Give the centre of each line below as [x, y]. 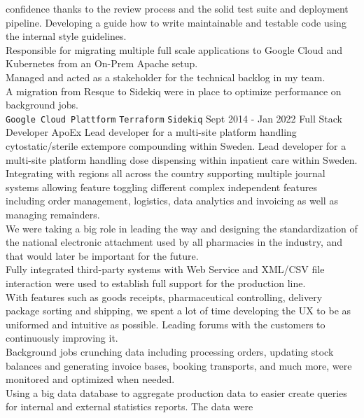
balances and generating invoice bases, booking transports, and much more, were [179, 365]
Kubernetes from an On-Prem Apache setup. [102, 63]
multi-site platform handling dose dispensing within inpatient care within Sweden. [182, 159]
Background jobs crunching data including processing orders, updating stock [170, 351]
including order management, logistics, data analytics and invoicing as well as [172, 201]
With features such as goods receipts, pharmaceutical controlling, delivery [164, 297]
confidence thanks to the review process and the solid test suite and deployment [177, 8]
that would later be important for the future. [102, 255]
